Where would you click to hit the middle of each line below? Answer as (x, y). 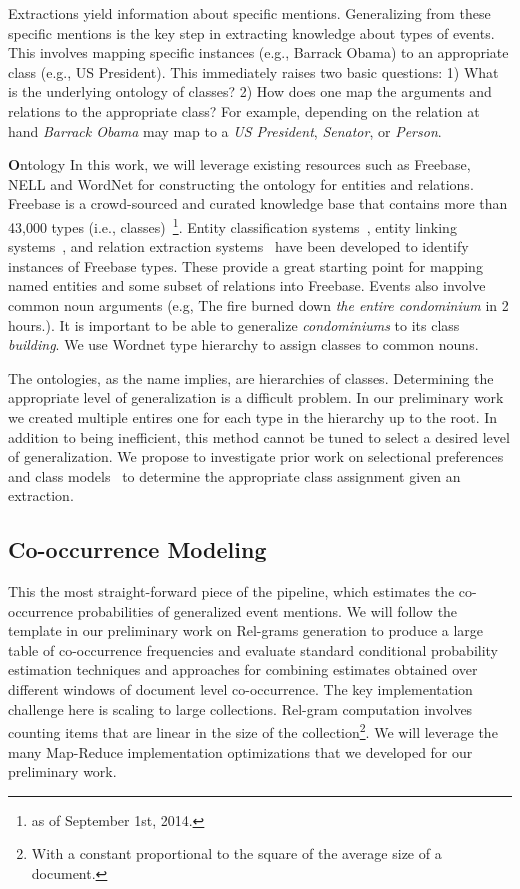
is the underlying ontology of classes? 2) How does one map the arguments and (250, 91)
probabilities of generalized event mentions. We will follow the (267, 610)
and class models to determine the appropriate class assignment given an (234, 475)
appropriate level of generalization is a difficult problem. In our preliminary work (256, 397)
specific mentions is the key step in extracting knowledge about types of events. (251, 32)
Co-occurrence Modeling (137, 549)
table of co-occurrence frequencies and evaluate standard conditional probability (253, 649)
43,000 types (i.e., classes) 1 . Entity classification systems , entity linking (232, 225)
